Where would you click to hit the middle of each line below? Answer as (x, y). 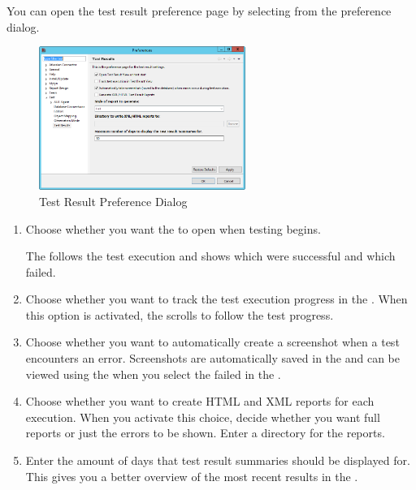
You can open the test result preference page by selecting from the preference (199, 11)
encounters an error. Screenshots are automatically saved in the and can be (212, 358)
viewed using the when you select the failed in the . (153, 374)
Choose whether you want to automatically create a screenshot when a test (212, 342)
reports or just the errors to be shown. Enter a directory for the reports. (205, 433)
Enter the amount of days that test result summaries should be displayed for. (218, 460)
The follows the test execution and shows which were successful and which (210, 256)
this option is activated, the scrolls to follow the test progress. (180, 314)
